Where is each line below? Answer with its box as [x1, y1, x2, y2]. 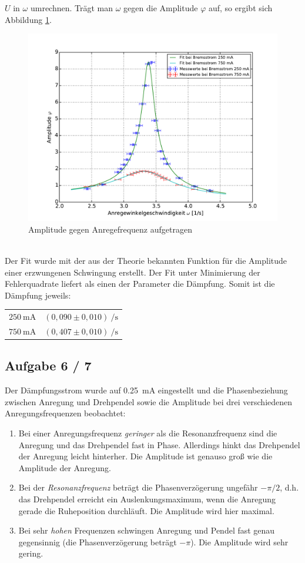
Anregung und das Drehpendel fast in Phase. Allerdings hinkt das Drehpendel [18, 438, 300, 451]
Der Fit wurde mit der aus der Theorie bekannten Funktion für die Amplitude [5, 254, 287, 266]
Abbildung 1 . [5, 13, 52, 25]
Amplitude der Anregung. [18, 461, 112, 473]
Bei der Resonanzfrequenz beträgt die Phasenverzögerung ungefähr [18, 481, 258, 494]
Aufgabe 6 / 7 [5, 356, 92, 375]
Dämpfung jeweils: [5, 289, 71, 301]
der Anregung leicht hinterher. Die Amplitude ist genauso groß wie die [18, 450, 273, 462]
